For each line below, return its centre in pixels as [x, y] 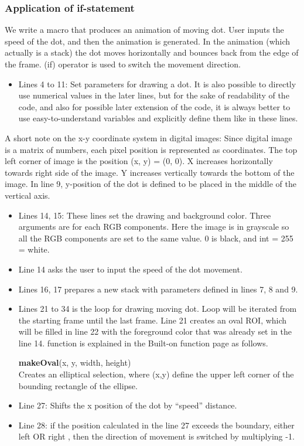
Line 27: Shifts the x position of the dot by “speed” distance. [128, 405]
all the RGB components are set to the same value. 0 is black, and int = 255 [156, 238]
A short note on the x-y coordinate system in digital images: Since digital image [148, 137]
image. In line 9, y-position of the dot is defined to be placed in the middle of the [151, 184]
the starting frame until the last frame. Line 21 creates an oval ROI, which [153, 320]
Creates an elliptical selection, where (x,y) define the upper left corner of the [156, 374]
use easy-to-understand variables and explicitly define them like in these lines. [158, 118]
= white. [34, 249]
